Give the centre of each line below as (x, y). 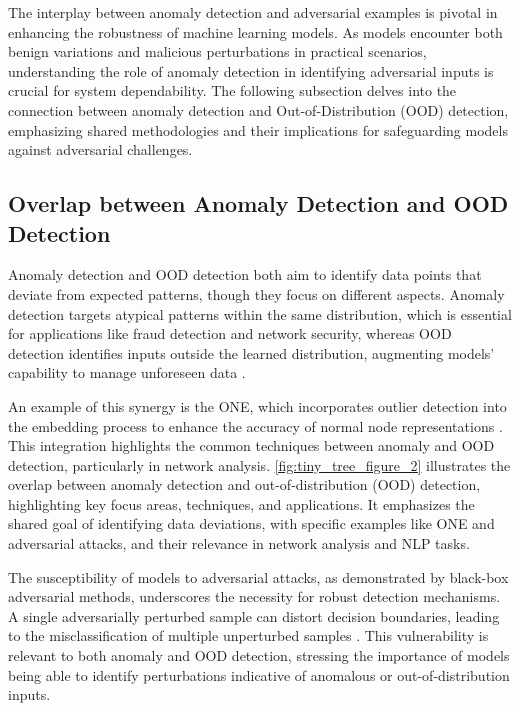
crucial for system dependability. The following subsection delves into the (232, 90)
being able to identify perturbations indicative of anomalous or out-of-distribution (259, 674)
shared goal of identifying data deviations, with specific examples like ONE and (251, 523)
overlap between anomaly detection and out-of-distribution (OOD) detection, (244, 484)
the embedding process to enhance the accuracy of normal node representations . (255, 425)
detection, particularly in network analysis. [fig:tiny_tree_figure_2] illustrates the (259, 464)
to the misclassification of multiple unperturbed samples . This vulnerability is (248, 635)
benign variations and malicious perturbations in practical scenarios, (217, 51)
